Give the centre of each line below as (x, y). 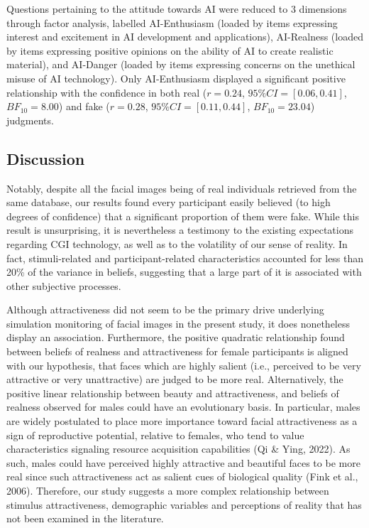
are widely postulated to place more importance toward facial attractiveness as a (182, 421)
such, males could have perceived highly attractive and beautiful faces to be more (183, 462)
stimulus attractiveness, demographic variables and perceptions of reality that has (184, 504)
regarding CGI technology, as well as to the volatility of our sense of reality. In (177, 243)
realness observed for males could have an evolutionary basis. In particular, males (183, 407)
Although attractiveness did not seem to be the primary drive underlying (165, 309)
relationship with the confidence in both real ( (107, 92)
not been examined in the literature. (85, 518)
